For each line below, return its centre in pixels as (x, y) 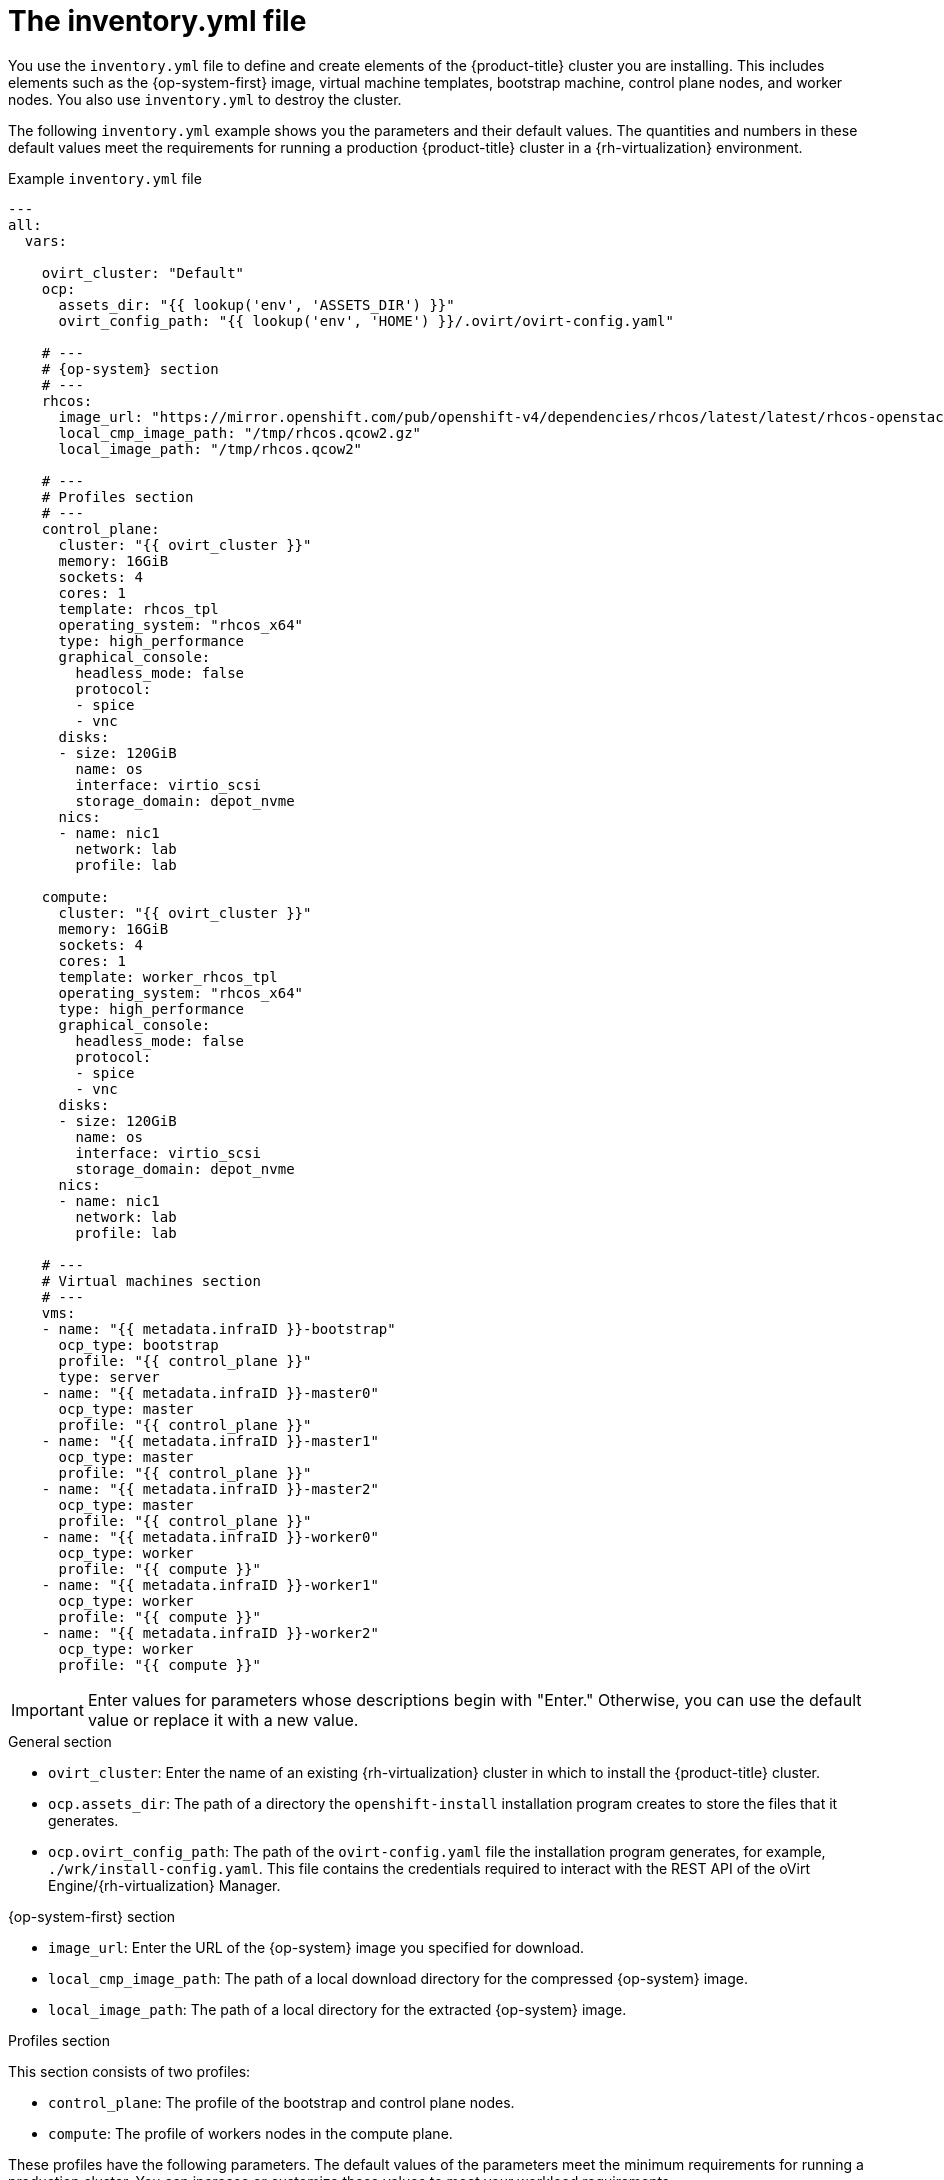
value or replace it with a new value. (223, 1719)
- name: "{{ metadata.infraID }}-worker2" (210, 1632)
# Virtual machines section (151, 1280)
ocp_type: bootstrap (138, 1344)
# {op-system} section (130, 368)
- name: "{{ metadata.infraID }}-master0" (210, 1392)
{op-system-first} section (92, 1916)
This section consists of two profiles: (129, 2071)
